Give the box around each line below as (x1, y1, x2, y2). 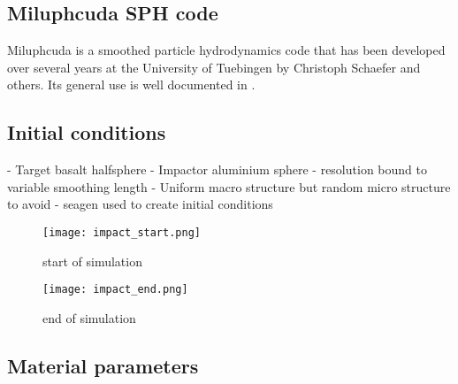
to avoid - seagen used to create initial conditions (7, 195, 273, 213)
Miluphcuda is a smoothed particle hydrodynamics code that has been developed (7, 41, 446, 59)
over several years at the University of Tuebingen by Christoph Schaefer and (7, 58, 421, 76)
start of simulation (42, 251, 142, 270)
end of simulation (42, 308, 136, 326)
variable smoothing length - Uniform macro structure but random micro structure (7, 177, 451, 196)
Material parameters (7, 351, 199, 379)
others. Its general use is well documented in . (7, 75, 256, 94)
